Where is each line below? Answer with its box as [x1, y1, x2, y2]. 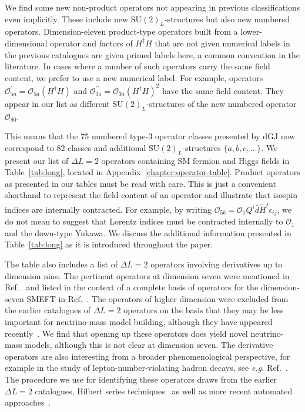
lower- [240, 25, 262, 38]
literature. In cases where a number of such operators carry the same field [5, 60, 270, 72]
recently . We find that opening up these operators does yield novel [5, 327, 248, 339]
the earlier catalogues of [5, 304, 91, 316]
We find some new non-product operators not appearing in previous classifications [5, 1, 300, 13]
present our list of [5, 154, 69, 166]
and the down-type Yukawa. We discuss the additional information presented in [5, 226, 291, 239]
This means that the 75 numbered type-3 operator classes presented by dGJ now [5, 130, 296, 142]
